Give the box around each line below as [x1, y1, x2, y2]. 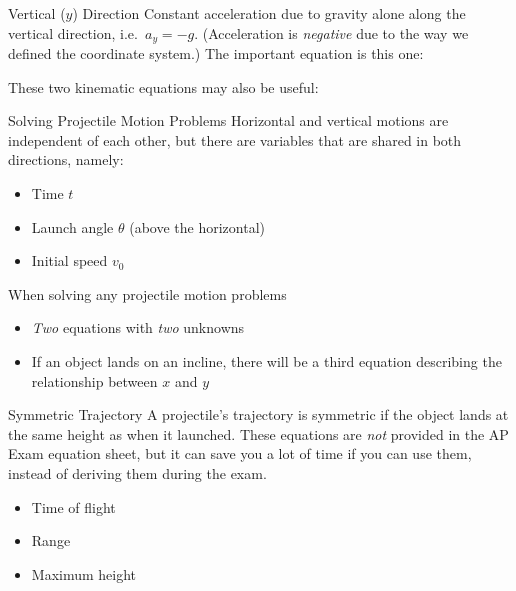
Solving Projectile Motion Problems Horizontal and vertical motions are [8, 110, 449, 131]
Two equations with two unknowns [31, 317, 245, 338]
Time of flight [31, 496, 116, 517]
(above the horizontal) [129, 216, 265, 237]
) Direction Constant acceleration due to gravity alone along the [72, 3, 466, 23]
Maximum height [31, 563, 137, 584]
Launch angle [31, 216, 114, 237]
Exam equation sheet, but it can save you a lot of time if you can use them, [8, 443, 472, 464]
